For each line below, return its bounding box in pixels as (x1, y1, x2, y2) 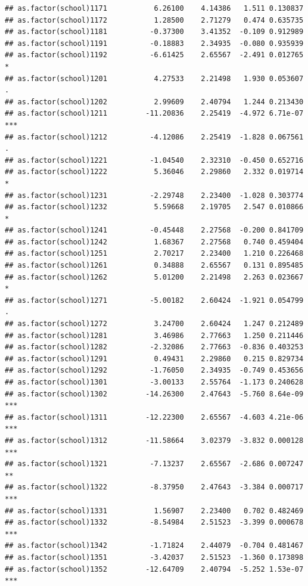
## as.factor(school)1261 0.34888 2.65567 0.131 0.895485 (5, 261, 304, 270)
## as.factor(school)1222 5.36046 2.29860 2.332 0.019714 (5, 168, 304, 176)
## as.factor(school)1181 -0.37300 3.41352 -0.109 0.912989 (5, 27, 304, 36)
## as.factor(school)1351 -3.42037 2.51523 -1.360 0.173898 (5, 553, 304, 562)
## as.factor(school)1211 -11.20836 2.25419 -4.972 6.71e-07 (5, 109, 304, 118)
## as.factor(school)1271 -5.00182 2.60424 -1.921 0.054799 (5, 296, 304, 305)
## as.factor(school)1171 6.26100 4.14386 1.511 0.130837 (5, 4, 304, 13)
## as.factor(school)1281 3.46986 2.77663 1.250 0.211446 (5, 331, 304, 340)
